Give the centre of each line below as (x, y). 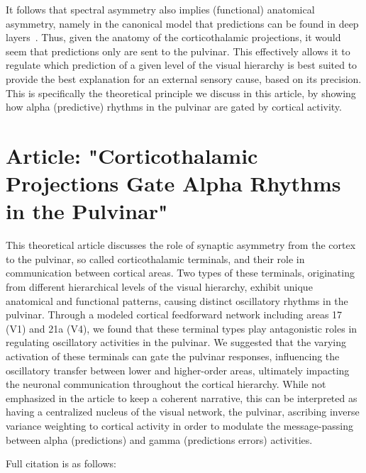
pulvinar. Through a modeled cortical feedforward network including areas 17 (174, 315)
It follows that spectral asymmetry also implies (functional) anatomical (160, 9)
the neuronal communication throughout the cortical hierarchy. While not (166, 384)
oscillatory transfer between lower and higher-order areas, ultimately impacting (178, 370)
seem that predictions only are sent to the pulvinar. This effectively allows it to (178, 51)
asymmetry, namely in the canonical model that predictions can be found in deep (182, 23)
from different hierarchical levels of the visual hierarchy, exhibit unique (159, 287)
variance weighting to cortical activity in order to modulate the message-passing (180, 425)
